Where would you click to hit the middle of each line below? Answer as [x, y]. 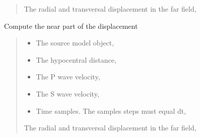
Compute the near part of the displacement [71, 26]
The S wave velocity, [68, 93]
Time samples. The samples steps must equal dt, [111, 110]
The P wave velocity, [68, 77]
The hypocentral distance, [76, 59]
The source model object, [75, 43]
